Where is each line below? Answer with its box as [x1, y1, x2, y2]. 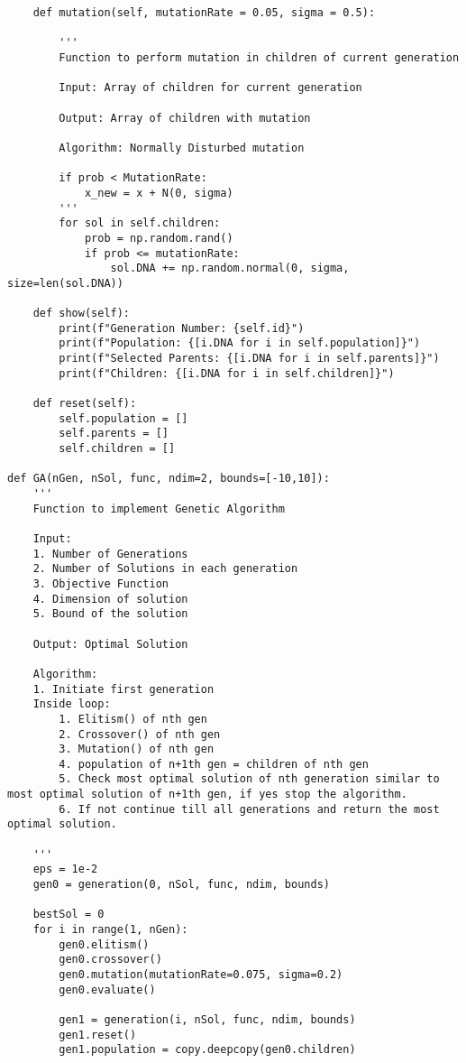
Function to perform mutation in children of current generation [59, 51, 460, 64]
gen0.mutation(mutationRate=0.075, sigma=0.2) [59, 968, 343, 981]
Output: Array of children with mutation [59, 111, 311, 125]
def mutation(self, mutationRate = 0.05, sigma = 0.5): [32, 6, 376, 19]
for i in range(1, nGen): [32, 923, 188, 937]
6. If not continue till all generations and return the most [59, 802, 440, 816]
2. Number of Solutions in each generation [32, 562, 298, 576]
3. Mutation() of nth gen [59, 743, 215, 756]
